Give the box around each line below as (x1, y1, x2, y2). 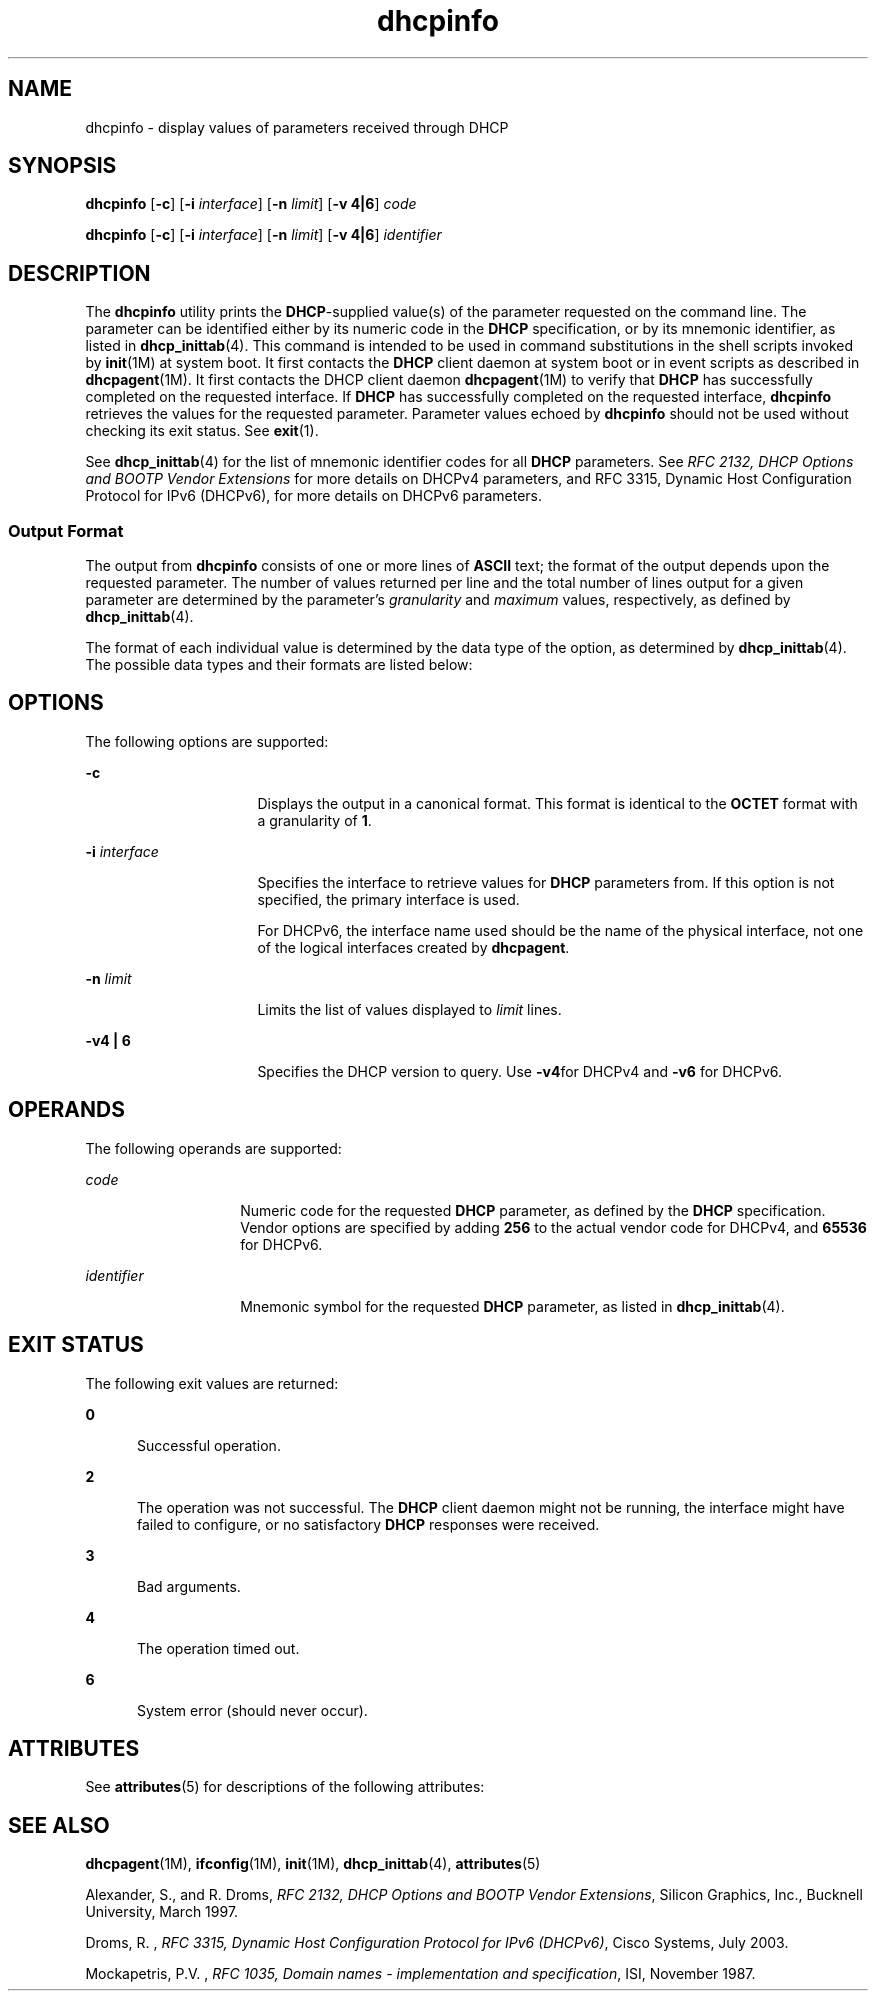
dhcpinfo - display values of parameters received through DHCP (85, 118, 509, 136)
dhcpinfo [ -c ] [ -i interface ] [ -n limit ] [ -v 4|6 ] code (85, 195, 417, 213)
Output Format (8, 520, 124, 541)
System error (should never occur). (137, 1701, 368, 1719)
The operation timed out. (137, 1639, 300, 1657)
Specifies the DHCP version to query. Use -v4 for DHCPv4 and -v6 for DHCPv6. (257, 1062, 783, 1080)
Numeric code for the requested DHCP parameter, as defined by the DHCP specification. (240, 1201, 826, 1219)
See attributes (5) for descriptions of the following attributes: (85, 1778, 485, 1796)
